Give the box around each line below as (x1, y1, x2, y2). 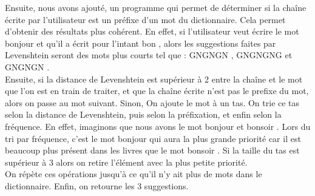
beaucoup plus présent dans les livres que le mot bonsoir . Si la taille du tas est (5, 144, 300, 157)
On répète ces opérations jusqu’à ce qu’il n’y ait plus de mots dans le (5, 167, 262, 180)
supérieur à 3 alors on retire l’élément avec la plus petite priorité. (5, 155, 248, 168)
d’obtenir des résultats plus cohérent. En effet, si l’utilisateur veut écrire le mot (5, 25, 299, 38)
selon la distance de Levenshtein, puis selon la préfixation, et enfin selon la (5, 108, 282, 121)
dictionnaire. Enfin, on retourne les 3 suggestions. (5, 179, 189, 192)
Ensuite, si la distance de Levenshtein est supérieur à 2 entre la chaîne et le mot (5, 72, 303, 85)
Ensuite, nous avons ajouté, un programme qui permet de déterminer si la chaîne (5, 1, 307, 13)
